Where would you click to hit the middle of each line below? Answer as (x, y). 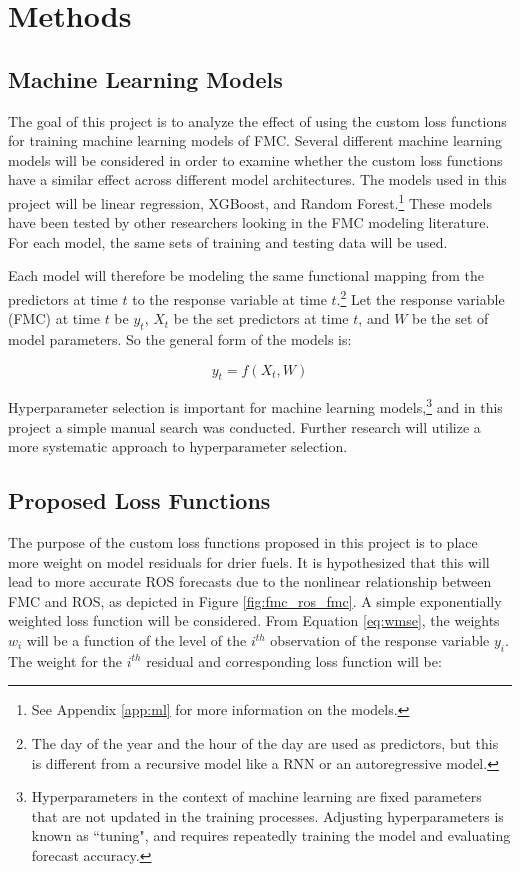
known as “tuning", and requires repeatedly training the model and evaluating (271, 835)
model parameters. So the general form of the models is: (180, 339)
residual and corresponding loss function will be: (294, 660)
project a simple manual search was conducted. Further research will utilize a (244, 426)
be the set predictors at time (261, 318)
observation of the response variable (380, 640)
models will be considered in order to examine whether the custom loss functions (255, 159)
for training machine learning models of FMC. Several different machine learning (255, 140)
